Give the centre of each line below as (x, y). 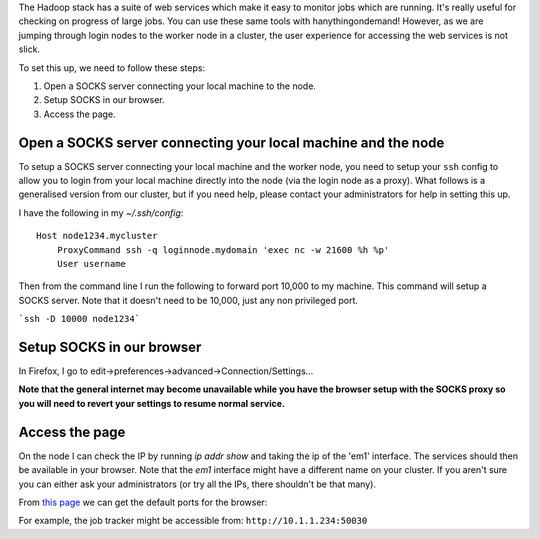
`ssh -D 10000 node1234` (79, 319)
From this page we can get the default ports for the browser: (143, 502)
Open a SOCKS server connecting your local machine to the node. (180, 86)
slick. (29, 49)
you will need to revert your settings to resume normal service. (151, 403)
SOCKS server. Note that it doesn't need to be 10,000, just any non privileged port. (188, 300)
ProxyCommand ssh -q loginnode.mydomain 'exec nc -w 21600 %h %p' (223, 249)
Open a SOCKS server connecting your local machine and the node (231, 142)
